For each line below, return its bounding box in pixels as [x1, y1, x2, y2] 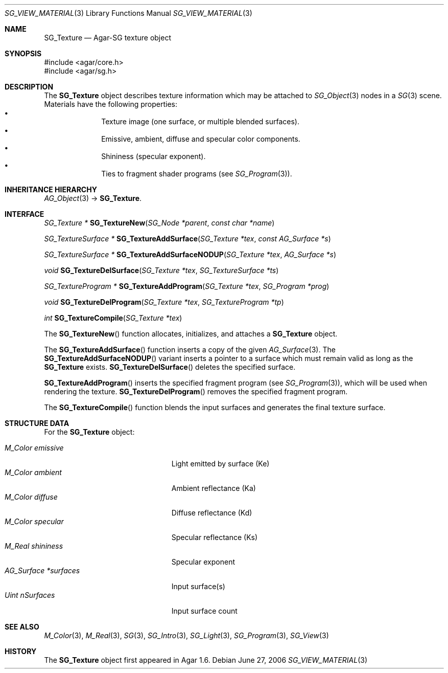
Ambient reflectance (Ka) [171, 484, 256, 492]
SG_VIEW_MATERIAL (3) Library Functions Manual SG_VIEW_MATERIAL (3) [5, 9, 252, 17]
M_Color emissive [5, 443, 64, 452]
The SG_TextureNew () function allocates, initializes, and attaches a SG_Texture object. [44, 329, 338, 338]
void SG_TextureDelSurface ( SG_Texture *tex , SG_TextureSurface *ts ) [44, 266, 279, 275]
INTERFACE [5, 210, 44, 218]
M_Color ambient [5, 468, 62, 477]
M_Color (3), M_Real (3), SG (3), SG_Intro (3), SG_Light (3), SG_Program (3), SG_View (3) [44, 631, 329, 640]
